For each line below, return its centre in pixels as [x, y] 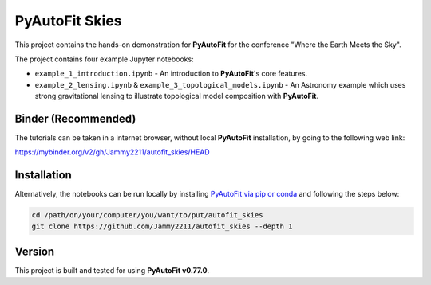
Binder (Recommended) [75, 118]
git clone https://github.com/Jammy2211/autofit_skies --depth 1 [162, 226]
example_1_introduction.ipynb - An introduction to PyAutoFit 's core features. [171, 74]
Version [35, 252]
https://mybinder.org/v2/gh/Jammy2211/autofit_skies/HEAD [113, 152]
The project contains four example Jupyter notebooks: [105, 59]
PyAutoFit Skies [69, 21]
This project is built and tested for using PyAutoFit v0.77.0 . [112, 271]
